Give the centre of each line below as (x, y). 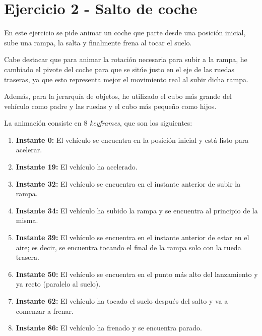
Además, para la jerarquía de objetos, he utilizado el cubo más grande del (118, 96)
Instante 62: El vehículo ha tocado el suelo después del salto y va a (122, 301)
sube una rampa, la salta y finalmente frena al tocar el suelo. (98, 42)
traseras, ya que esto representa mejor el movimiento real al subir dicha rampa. (126, 79)
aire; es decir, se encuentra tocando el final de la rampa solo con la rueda (128, 247)
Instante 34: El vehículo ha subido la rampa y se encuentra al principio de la (137, 210)
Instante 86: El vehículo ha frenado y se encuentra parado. (109, 328)
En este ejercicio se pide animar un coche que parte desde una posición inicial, (125, 33)
